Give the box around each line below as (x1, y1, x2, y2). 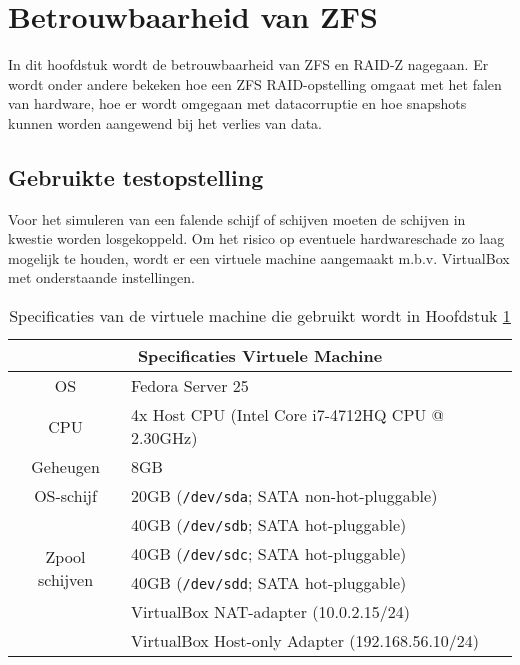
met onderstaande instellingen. (8, 267, 195, 288)
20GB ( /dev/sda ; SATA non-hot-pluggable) (131, 484, 438, 508)
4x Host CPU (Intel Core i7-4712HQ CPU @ (131, 403, 445, 427)
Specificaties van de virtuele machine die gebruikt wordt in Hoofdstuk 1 (9, 304, 511, 328)
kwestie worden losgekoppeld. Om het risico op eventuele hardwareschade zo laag (8, 228, 505, 249)
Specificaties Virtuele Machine (137, 344, 383, 368)
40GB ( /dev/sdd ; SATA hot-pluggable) (131, 571, 407, 595)
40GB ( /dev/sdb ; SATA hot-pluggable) (131, 513, 407, 537)
